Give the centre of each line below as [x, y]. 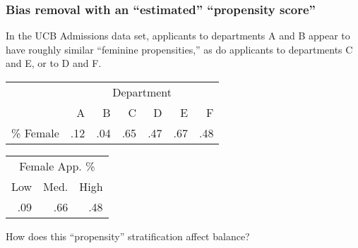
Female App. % [57, 166]
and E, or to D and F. [54, 63]
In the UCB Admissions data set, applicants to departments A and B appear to [178, 36]
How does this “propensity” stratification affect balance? [128, 236]
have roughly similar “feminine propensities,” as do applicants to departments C [179, 49]
